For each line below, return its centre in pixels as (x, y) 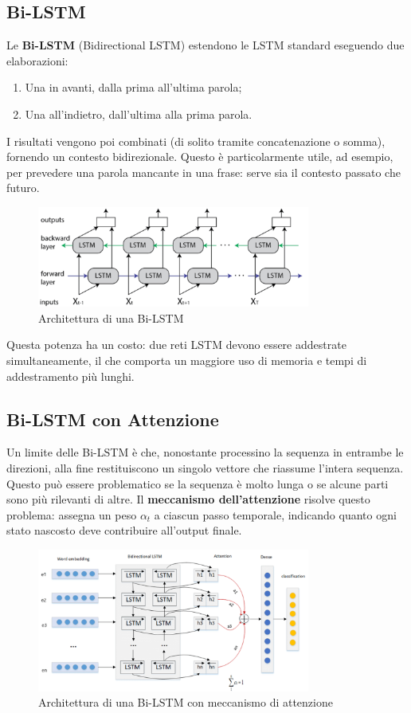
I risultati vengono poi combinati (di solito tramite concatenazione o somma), (196, 141)
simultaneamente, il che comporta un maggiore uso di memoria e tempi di (187, 360)
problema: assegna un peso (72, 514)
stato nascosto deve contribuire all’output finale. (124, 530)
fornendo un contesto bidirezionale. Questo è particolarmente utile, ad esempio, (200, 157)
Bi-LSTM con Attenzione (113, 419)
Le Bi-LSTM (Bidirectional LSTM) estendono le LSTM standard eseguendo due (205, 45)
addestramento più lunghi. (70, 376)
